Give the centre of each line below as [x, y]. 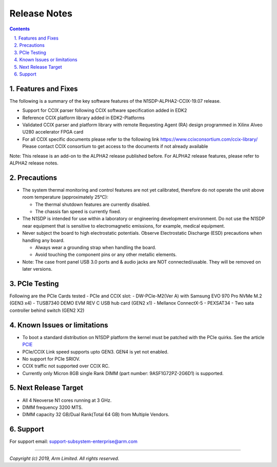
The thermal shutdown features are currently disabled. [93, 204]
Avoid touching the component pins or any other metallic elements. [106, 255]
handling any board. [43, 240]
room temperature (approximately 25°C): [65, 197]
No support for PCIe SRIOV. [51, 359]
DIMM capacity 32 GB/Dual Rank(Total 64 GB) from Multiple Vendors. [96, 415]
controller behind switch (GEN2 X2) [47, 310]
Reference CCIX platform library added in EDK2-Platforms [83, 118]
